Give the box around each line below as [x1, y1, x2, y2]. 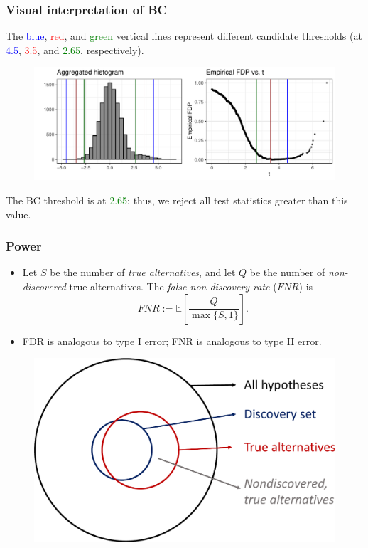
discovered [22, 279, 66, 293]
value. [6, 206, 31, 221]
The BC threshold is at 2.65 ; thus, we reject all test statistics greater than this [6, 193, 348, 207]
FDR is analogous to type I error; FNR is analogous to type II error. [22, 333, 322, 348]
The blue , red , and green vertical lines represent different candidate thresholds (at [6, 28, 362, 43]
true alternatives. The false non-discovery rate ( [69, 279, 277, 293]
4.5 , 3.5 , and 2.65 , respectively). [6, 42, 144, 57]
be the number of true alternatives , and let [50, 265, 236, 280]
